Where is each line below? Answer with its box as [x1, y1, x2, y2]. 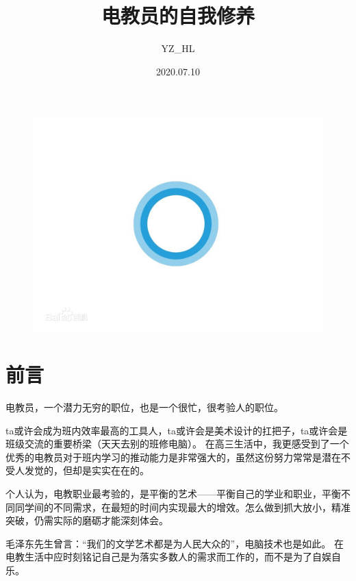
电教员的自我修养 [101, 1, 255, 29]
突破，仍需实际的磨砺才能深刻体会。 [5, 513, 168, 528]
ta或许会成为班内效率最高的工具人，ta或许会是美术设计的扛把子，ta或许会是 [5, 423, 348, 437]
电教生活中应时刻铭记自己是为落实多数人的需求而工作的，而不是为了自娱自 [5, 549, 341, 564]
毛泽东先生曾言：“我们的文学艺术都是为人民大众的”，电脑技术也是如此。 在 [5, 536, 344, 550]
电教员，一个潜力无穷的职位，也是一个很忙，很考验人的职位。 [5, 400, 283, 415]
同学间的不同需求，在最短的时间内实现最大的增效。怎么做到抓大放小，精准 [14, 499, 351, 514]
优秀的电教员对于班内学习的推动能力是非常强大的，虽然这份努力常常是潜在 [5, 449, 341, 464]
